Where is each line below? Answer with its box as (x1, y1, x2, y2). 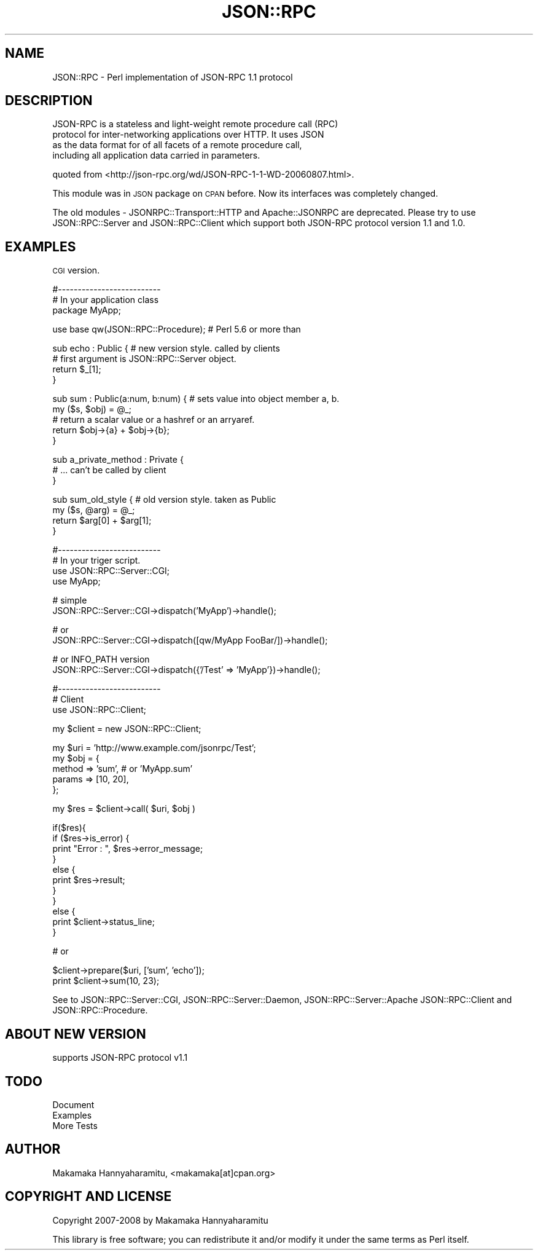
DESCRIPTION (5, 93, 93, 109)
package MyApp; (52, 305, 121, 316)
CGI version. (52, 265, 100, 276)
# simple (52, 595, 87, 606)
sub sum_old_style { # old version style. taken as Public (52, 494, 276, 505)
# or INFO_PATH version (52, 654, 150, 665)
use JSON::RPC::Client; (52, 704, 146, 715)
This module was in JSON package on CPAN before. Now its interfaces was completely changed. (52, 188, 439, 199)
